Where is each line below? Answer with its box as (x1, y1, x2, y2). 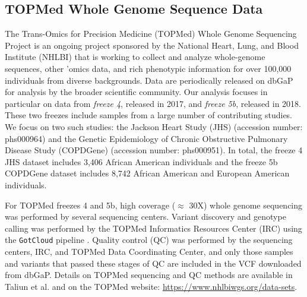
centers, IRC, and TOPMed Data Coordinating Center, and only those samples (5, 245, 293, 257)
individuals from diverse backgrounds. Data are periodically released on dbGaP (5, 74, 293, 86)
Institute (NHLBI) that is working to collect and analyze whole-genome (5, 50, 265, 63)
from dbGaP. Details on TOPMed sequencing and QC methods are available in (5, 268, 293, 281)
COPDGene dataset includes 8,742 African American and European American (5, 167, 290, 179)
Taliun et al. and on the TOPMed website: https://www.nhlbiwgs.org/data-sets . (5, 280, 297, 292)
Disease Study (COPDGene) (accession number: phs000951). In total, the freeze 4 (5, 144, 303, 156)
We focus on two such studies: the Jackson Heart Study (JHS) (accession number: (5, 120, 303, 132)
